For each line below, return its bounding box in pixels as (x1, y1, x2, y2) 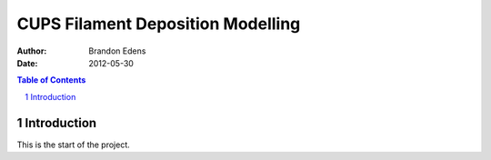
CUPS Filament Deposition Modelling (16, 14, 301, 34)
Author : (16, 45, 47, 56)
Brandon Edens (88, 45, 146, 56)
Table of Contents (16, 75, 86, 85)
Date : (16, 57, 38, 68)
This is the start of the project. (16, 139, 131, 150)
